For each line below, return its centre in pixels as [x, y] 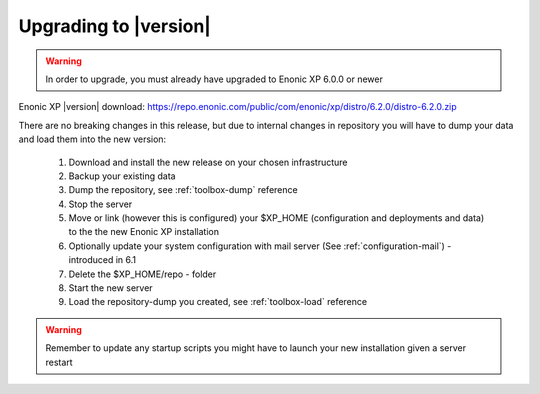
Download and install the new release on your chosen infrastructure [208, 162]
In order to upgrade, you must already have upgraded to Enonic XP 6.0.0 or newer [214, 79]
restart [59, 362]
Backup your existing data [122, 176]
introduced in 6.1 [102, 260]
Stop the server [100, 204]
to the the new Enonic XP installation [144, 232]
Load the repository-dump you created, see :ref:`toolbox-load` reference [218, 302]
